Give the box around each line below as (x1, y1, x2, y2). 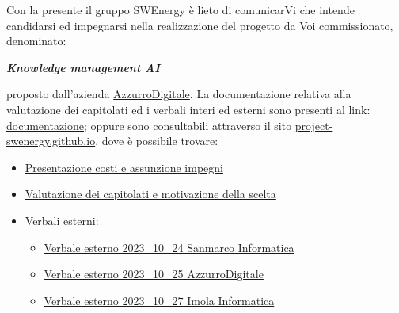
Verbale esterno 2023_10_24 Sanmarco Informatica (44, 239, 294, 255)
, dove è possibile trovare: (95, 132, 218, 149)
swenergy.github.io (6, 132, 96, 149)
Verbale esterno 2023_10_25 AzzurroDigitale (44, 265, 264, 282)
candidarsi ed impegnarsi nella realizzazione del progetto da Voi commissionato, (6, 17, 393, 33)
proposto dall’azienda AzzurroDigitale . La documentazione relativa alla (6, 86, 351, 102)
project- (294, 116, 333, 133)
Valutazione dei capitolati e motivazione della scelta (25, 185, 276, 202)
